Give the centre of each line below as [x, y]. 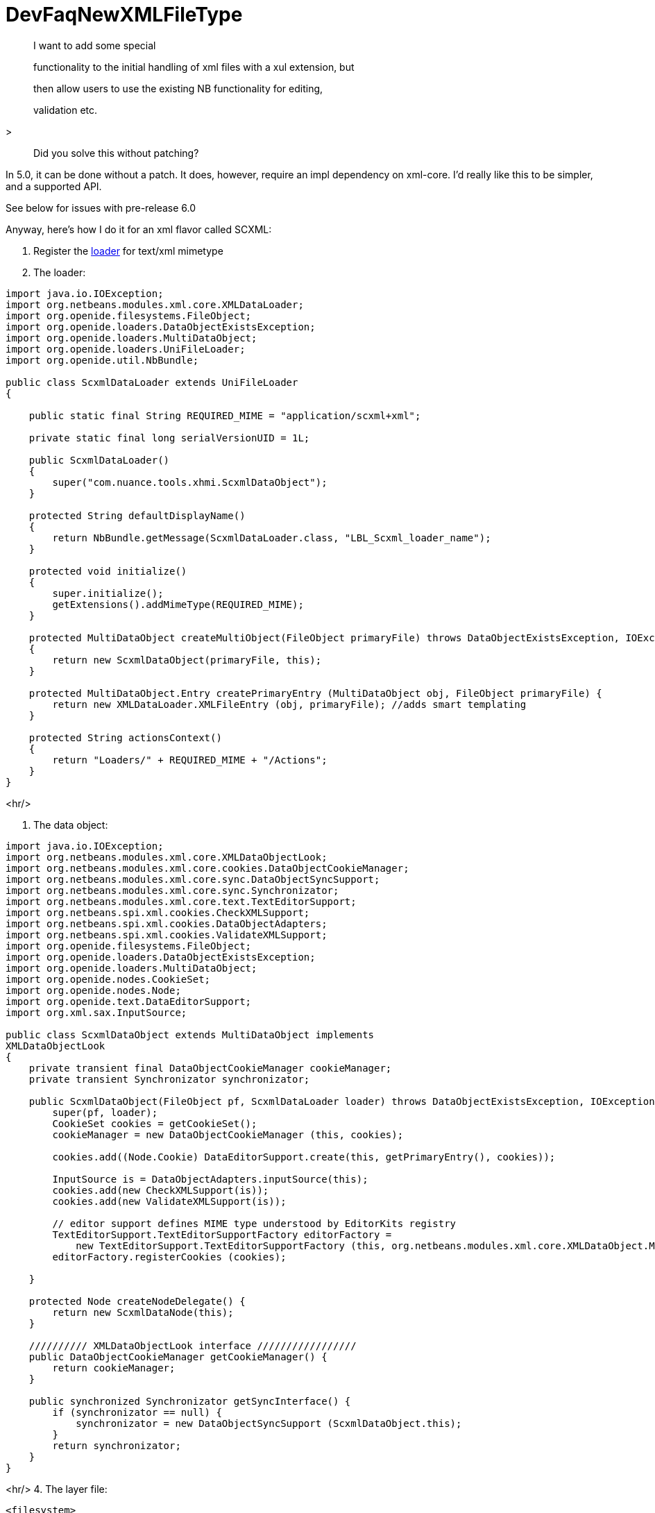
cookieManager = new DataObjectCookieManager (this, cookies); [228, 1134]
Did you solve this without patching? [116, 153]
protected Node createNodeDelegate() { [137, 1301]
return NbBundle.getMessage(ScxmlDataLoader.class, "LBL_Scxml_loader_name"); [272, 538]
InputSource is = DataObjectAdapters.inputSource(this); [210, 1179]
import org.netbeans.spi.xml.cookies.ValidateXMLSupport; [167, 935]
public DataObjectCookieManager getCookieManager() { [178, 1356]
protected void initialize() [108, 571]
